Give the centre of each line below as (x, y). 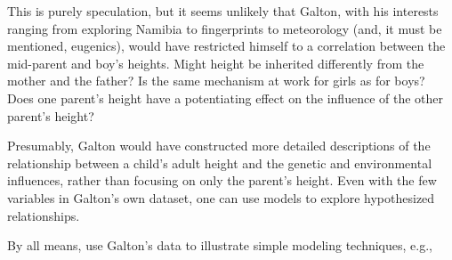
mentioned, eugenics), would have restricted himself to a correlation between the (226, 46)
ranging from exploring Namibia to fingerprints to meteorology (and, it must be (225, 28)
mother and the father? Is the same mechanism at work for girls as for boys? (216, 81)
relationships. (44, 215)
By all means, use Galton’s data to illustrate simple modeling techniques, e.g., (220, 245)
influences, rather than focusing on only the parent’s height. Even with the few (222, 180)
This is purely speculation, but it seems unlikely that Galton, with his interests (223, 11)
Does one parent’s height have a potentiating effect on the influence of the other (226, 97)
